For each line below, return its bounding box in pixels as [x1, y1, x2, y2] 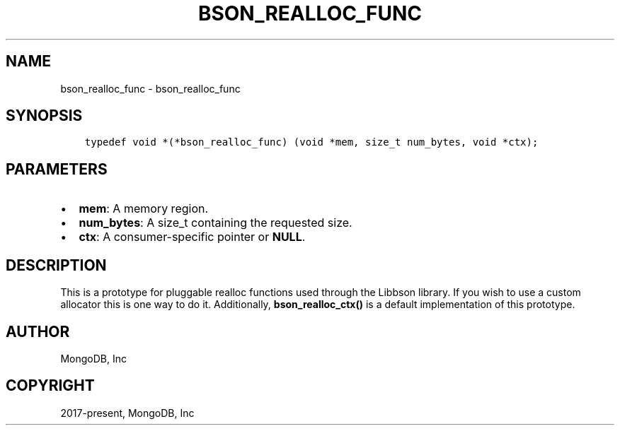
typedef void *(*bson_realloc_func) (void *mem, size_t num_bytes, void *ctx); [84, 136, 539, 148]
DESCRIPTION [6, 256, 107, 274]
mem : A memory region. [79, 201, 209, 216]
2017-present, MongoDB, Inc [60, 406, 195, 419]
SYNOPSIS [6, 107, 83, 125]
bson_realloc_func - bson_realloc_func [60, 82, 241, 95]
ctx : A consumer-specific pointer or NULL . [79, 230, 306, 244]
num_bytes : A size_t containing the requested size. [79, 215, 352, 230]
